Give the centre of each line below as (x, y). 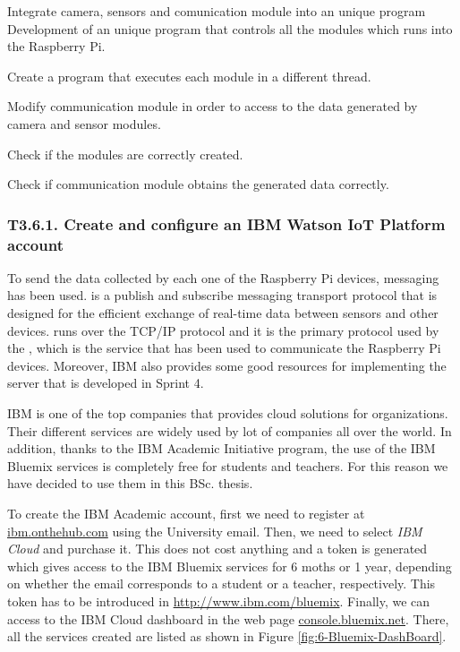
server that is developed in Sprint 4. (106, 383)
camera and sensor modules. (84, 123)
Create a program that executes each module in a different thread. (189, 76)
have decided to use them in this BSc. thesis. (130, 483)
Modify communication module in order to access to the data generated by (213, 106)
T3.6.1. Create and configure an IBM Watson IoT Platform (226, 223)
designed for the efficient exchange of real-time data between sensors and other (223, 313)
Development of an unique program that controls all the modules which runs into (230, 28)
